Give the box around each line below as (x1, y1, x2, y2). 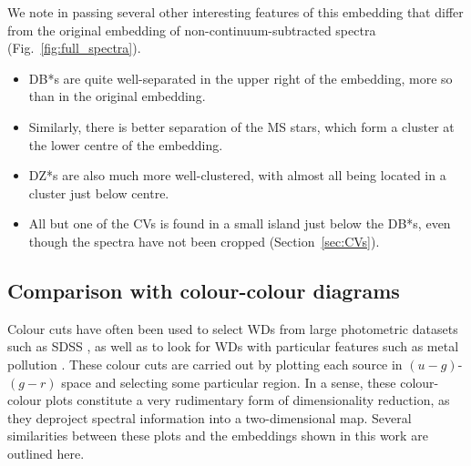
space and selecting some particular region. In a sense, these (61, 372, 396, 391)
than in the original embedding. (28, 86, 206, 106)
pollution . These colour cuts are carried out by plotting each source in (7, 354, 403, 373)
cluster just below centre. (28, 183, 169, 202)
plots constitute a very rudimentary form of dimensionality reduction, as (46, 390, 450, 410)
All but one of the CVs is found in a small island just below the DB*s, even (28, 214, 451, 233)
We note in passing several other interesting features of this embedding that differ (7, 3, 464, 21)
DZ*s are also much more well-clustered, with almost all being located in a (28, 166, 446, 185)
